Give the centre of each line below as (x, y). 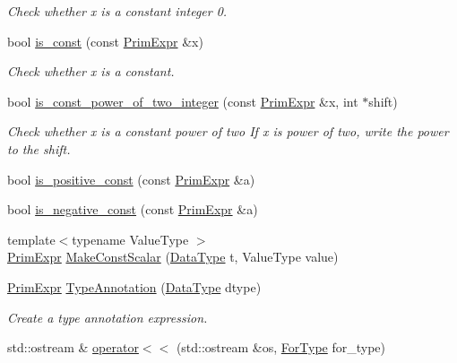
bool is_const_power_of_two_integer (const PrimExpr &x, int (183, 101)
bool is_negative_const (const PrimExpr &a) (133, 209)
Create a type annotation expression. (108, 317)
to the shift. (39, 148)
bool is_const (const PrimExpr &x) (105, 41)
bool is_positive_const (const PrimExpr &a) (131, 179)
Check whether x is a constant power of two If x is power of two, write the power (228, 131)
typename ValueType (130, 239)
